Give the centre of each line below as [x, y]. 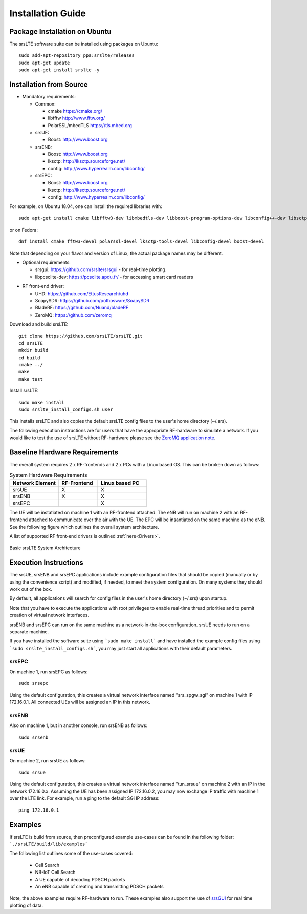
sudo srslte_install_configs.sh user [66, 409]
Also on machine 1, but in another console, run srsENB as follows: [79, 725]
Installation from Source [49, 85]
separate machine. [29, 632]
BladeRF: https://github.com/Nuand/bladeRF [82, 308]
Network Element [34, 483]
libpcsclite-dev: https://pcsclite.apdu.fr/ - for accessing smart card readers [114, 277]
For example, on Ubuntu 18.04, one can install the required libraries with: [86, 206]
